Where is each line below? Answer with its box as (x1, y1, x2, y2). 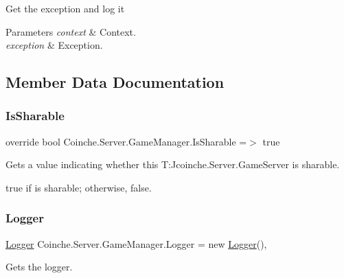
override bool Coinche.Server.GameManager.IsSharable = (5, 134, 247, 148)
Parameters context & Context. (5, 24, 136, 38)
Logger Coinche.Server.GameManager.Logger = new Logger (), (5, 236, 267, 251)
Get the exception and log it (5, 1, 125, 15)
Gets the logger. (5, 259, 73, 274)
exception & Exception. (5, 38, 103, 52)
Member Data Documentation (5, 71, 225, 93)
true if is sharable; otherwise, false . (5, 180, 152, 194)
